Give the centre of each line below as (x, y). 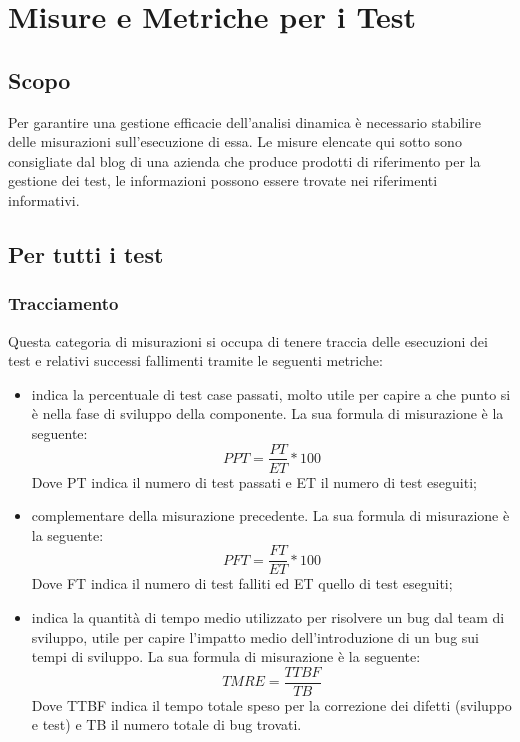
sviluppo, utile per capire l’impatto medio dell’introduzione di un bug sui (255, 636)
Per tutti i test (86, 253)
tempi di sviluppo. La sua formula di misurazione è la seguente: (226, 656)
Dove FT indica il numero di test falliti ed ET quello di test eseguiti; (242, 583)
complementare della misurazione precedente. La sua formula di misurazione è (270, 515)
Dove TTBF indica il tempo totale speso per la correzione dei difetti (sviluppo (271, 704)
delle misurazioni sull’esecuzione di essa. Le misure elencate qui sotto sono (235, 141)
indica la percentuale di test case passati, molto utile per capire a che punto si (271, 393)
